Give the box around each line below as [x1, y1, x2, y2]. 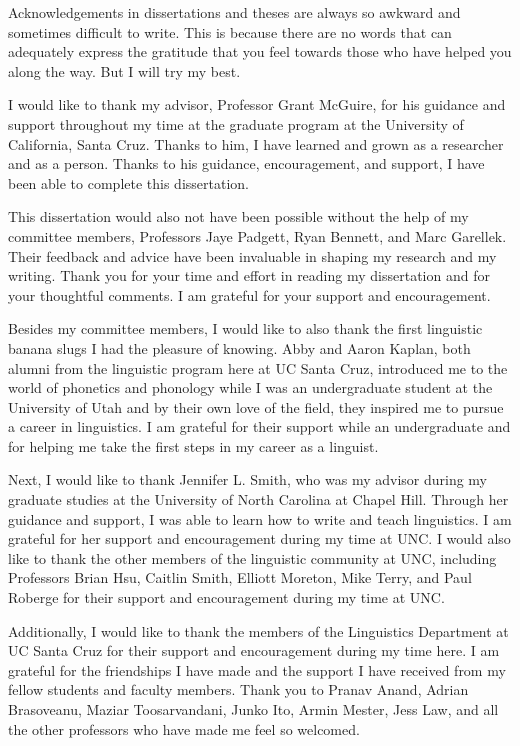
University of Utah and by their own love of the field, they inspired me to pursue [8, 396, 504, 417]
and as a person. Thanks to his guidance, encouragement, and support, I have [8, 153, 485, 174]
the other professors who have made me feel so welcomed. [8, 718, 360, 739]
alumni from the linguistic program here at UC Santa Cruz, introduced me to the [8, 357, 508, 378]
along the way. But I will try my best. [8, 60, 241, 81]
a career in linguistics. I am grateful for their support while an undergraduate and [8, 416, 511, 437]
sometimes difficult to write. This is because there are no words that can [8, 21, 452, 42]
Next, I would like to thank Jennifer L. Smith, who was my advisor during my [8, 469, 488, 490]
